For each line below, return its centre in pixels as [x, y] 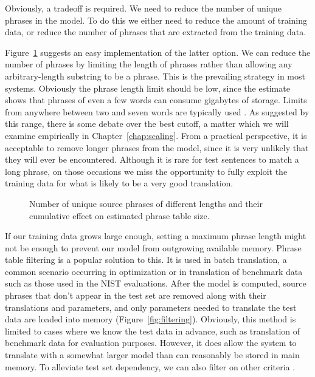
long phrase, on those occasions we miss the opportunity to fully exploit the [146, 171]
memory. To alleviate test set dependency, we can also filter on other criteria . [150, 366]
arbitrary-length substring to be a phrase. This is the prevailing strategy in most [155, 76]
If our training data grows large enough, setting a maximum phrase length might [156, 236]
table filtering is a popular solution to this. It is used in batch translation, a [146, 260]
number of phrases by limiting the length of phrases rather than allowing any [149, 64]
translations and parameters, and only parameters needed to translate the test [151, 307]
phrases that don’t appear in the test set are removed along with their [136, 295]
